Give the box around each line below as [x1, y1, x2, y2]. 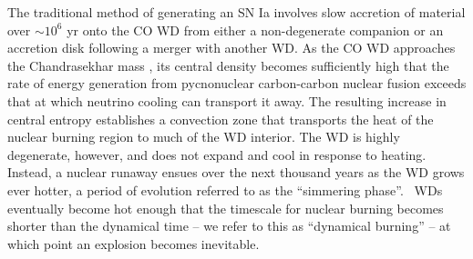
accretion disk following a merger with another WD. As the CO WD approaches [7, 38, 456, 57]
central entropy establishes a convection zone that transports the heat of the [7, 109, 434, 128]
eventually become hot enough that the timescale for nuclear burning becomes [7, 198, 444, 217]
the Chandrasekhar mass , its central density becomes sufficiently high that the [7, 55, 449, 75]
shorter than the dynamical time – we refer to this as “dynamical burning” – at [7, 216, 451, 235]
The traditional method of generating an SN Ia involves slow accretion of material [7, 3, 466, 21]
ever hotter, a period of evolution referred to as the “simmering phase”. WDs [7, 180, 443, 199]
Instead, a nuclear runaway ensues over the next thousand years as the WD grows [7, 163, 465, 182]
